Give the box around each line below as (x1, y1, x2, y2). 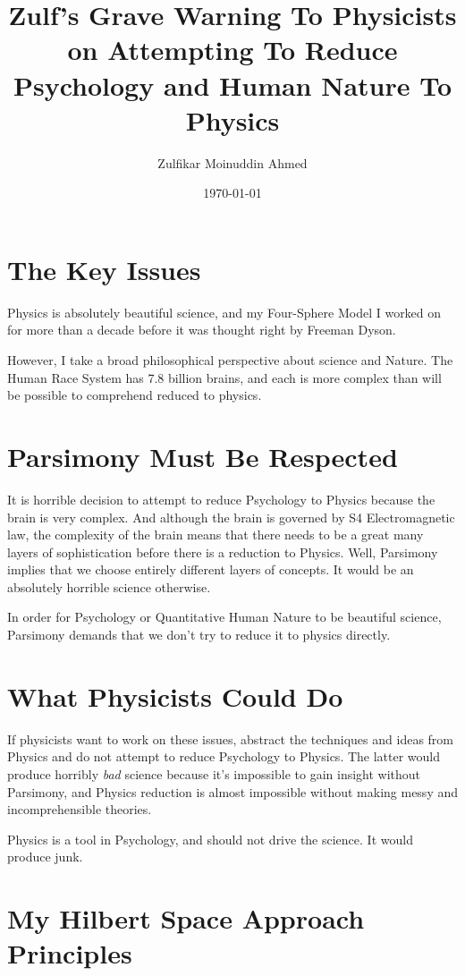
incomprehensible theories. (7, 800, 152, 819)
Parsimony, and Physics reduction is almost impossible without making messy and (7, 782, 458, 801)
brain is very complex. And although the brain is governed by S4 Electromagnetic (7, 507, 455, 526)
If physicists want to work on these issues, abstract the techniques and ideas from (7, 729, 453, 748)
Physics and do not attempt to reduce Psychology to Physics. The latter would (7, 747, 441, 766)
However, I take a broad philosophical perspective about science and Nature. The (7, 351, 453, 369)
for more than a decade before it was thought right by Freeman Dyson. (7, 320, 396, 339)
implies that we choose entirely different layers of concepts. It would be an (7, 560, 414, 579)
